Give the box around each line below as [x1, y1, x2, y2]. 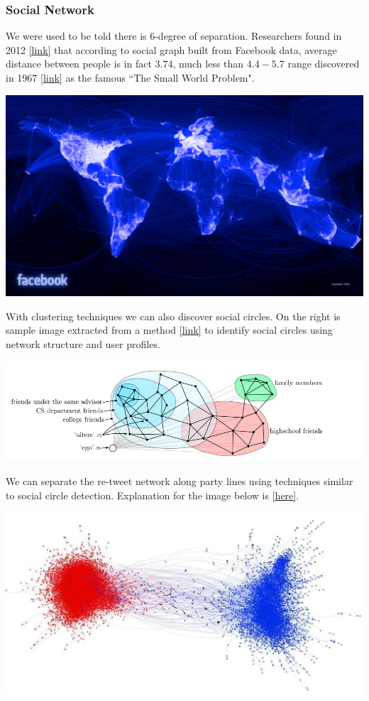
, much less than [172, 56, 244, 71]
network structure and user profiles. [6, 336, 160, 351]
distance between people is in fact [6, 56, 152, 71]
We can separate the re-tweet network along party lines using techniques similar [6, 473, 353, 488]
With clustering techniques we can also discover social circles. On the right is [6, 308, 341, 323]
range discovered [287, 56, 360, 71]
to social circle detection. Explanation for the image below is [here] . [6, 487, 299, 502]
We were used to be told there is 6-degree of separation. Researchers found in [6, 28, 342, 43]
